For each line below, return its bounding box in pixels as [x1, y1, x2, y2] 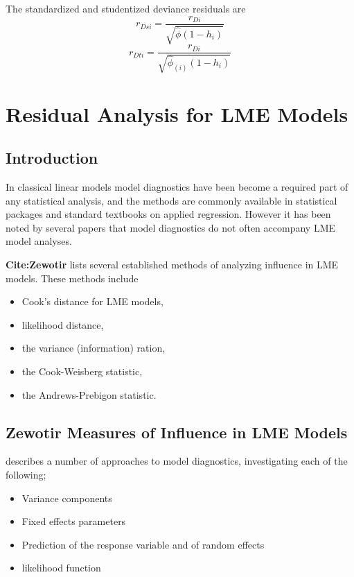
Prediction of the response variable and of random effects [21, 537, 265, 551]
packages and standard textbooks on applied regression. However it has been [6, 207, 331, 221]
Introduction [6, 147, 98, 169]
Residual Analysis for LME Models [6, 99, 348, 128]
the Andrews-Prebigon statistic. [21, 387, 157, 402]
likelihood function [21, 560, 101, 575]
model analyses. [6, 234, 72, 248]
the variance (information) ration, [21, 341, 166, 355]
